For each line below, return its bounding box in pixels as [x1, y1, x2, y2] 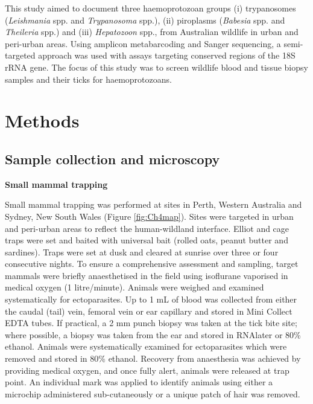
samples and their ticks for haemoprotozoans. [5, 72, 172, 85]
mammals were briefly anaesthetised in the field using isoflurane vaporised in [5, 269, 288, 281]
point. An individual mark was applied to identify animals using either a [5, 376, 273, 388]
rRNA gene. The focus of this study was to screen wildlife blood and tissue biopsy [5, 60, 308, 73]
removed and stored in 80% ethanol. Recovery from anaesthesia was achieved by [5, 352, 301, 365]
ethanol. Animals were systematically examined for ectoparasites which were [5, 340, 287, 353]
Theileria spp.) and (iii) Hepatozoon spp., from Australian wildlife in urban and [5, 25, 299, 38]
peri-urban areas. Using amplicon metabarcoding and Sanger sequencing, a [5, 37, 281, 50]
